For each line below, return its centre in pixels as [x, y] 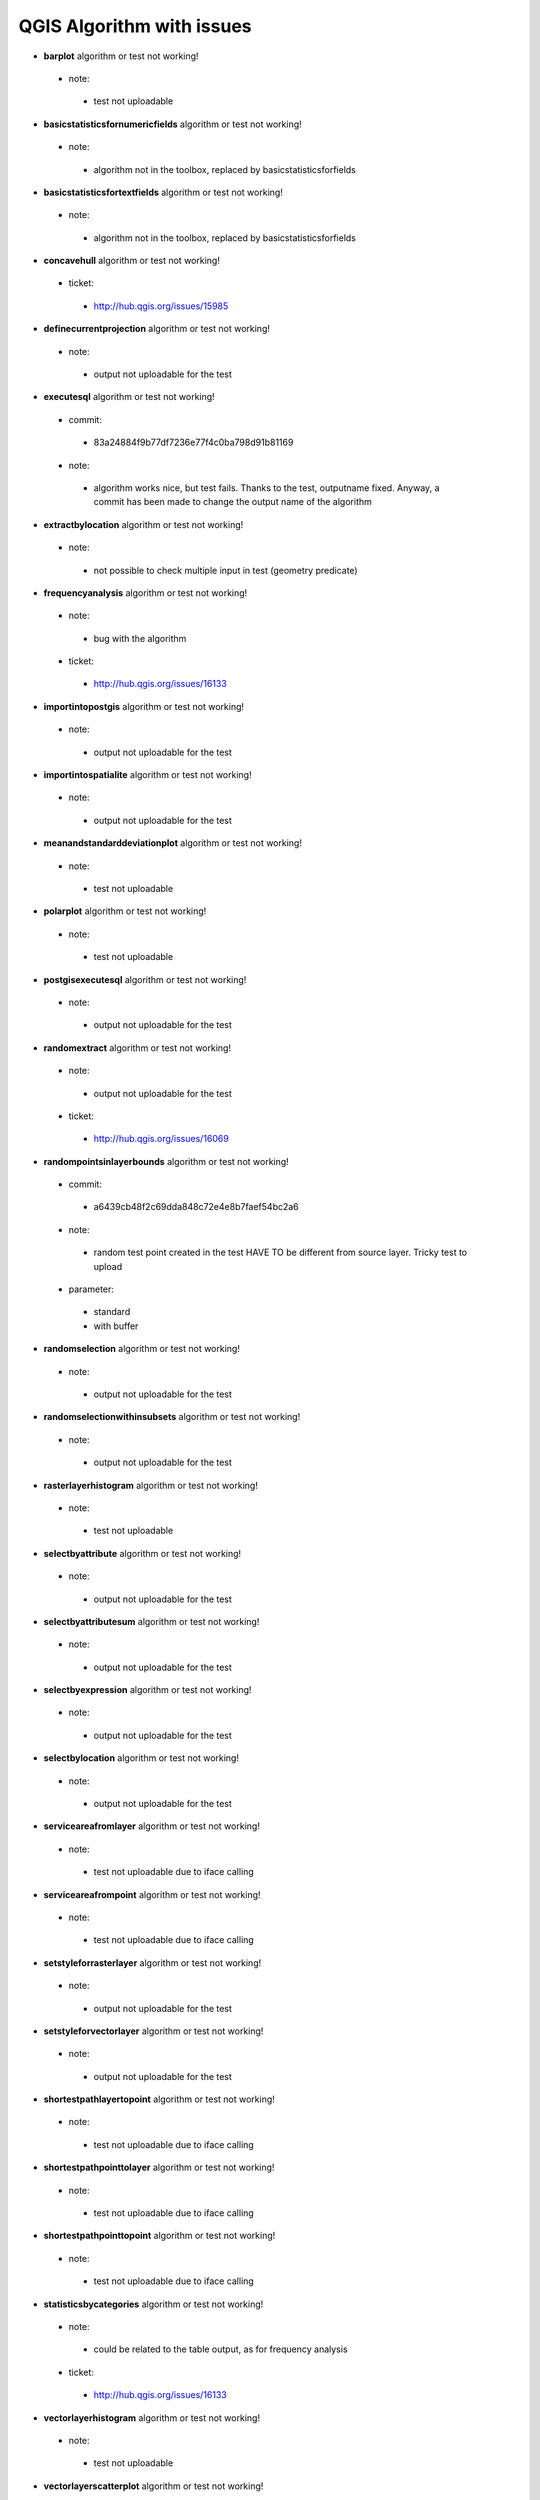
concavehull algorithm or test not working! [131, 261]
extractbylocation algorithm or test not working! [143, 524]
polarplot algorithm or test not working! [125, 911]
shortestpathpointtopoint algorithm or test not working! [159, 2236]
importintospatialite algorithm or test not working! [147, 775]
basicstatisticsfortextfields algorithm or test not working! [163, 192]
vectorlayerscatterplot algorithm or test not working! [153, 2486]
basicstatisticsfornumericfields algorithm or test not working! [172, 124]
